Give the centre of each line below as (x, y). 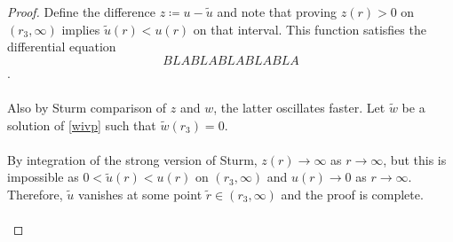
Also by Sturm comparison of (87, 107)
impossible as (43, 177)
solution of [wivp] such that (82, 125)
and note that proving (277, 12)
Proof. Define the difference (81, 12)
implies (81, 29)
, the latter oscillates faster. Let (299, 107)
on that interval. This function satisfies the (310, 29)
